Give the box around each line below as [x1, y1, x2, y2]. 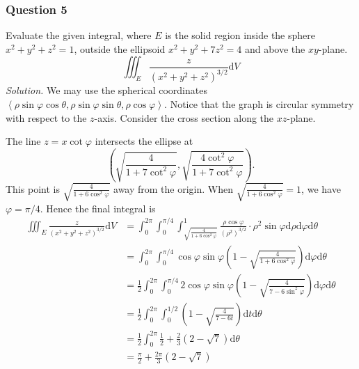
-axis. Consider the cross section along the [94, 110, 274, 125]
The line [6, 134, 41, 148]
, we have [301, 181, 341, 196]
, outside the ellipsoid [74, 41, 166, 56]
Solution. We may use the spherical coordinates [6, 83, 207, 97]
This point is [6, 181, 60, 196]
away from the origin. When [113, 181, 234, 196]
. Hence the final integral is [40, 201, 156, 215]
